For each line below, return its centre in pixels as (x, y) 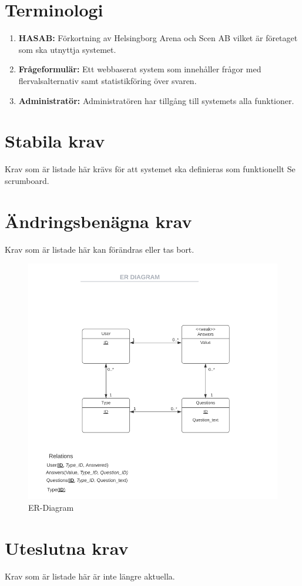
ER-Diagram (51, 508)
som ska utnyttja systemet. (67, 49)
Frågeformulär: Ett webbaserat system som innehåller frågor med (140, 69)
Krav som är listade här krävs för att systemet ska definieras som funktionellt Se (150, 169)
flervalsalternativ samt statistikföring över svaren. (108, 80)
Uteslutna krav (67, 548)
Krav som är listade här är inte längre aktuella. (90, 576)
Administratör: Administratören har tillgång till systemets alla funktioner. (156, 100)
